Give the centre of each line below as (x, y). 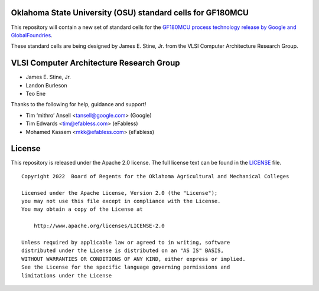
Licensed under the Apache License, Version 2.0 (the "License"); (120, 193)
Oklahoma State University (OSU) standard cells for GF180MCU (130, 13)
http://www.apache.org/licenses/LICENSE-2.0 (99, 226)
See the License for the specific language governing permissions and (126, 267)
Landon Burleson (46, 85)
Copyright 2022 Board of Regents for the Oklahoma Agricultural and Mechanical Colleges (155, 176)
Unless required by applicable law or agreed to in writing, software (126, 242)
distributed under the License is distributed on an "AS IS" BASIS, (123, 251)
